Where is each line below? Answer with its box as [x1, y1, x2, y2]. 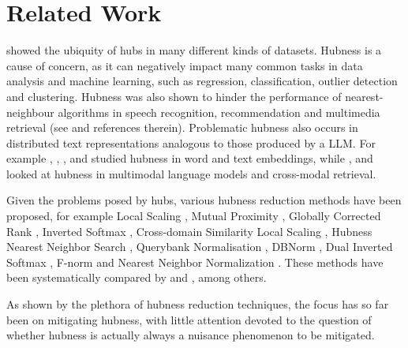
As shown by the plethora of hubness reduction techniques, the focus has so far [6, 296, 389, 312]
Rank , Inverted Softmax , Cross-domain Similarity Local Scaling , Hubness [6, 223, 372, 239]
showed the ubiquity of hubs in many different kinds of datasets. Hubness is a [6, 42, 382, 58]
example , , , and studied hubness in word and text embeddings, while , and [6, 150, 373, 167]
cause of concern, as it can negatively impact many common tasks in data [6, 57, 363, 73]
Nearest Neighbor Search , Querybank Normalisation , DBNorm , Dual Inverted [6, 238, 393, 255]
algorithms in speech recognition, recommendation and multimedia [58, 103, 380, 120]
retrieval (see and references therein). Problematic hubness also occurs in [6, 119, 358, 136]
